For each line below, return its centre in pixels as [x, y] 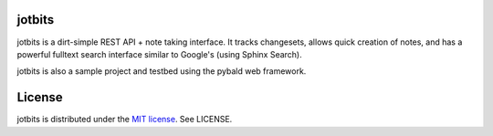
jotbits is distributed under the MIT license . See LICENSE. [125, 120]
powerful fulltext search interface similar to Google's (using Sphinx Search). [160, 54]
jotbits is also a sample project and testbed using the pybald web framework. [162, 71]
